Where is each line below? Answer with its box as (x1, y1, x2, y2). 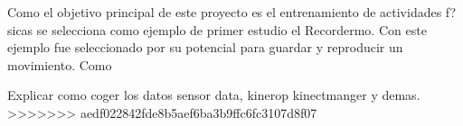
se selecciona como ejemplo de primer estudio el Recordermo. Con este (36, 20, 427, 39)
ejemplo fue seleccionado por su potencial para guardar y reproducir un (7, 38, 403, 57)
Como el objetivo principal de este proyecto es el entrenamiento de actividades (7, 3, 442, 21)
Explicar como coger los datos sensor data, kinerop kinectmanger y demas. (7, 85, 420, 104)
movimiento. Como (7, 55, 112, 74)
